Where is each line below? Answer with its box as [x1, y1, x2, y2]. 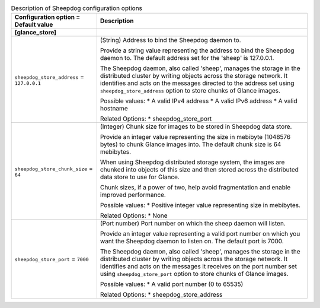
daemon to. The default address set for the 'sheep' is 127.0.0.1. [100, 54, 274, 62]
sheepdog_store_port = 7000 [14, 255, 89, 263]
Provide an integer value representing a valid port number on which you [100, 230, 300, 238]
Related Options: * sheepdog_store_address [100, 291, 223, 299]
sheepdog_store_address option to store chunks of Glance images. [100, 87, 281, 95]
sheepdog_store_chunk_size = [14, 164, 93, 172]
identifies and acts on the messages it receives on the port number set [100, 262, 297, 271]
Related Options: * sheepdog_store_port [100, 115, 212, 123]
